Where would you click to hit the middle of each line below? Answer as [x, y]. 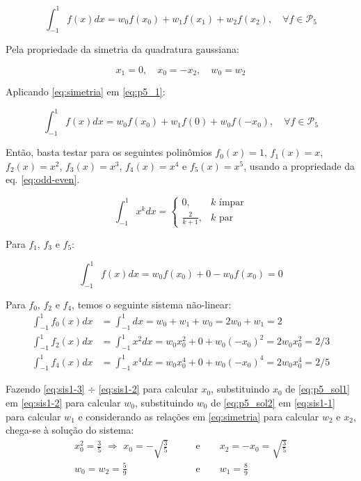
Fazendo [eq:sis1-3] [45, 389]
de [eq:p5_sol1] [318, 389]
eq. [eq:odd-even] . [43, 179]
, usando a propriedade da [299, 165]
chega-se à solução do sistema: [70, 430]
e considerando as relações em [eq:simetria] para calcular [199, 416]
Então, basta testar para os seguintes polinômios [109, 152]
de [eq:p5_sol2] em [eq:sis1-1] [273, 402]
